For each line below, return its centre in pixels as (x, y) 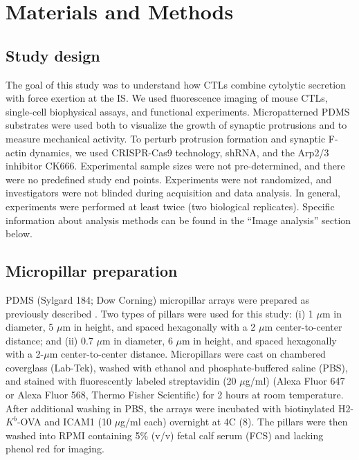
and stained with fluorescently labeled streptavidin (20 (121, 381)
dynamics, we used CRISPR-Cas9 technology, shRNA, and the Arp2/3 (179, 152)
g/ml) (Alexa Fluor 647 (295, 381)
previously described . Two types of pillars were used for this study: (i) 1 (159, 313)
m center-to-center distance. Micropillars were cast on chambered (187, 354)
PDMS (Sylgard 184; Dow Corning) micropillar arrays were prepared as (158, 299)
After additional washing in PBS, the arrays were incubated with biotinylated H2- (180, 408)
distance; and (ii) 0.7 (49, 340)
